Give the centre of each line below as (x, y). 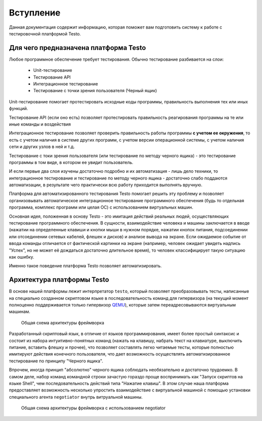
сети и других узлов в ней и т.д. (42, 147)
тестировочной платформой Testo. (45, 33)
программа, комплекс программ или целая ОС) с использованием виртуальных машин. (101, 207)
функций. (18, 109)
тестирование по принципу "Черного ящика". (56, 361)
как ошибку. (22, 257)
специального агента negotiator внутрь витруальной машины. (76, 397)
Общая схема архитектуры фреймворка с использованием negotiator (93, 408)
